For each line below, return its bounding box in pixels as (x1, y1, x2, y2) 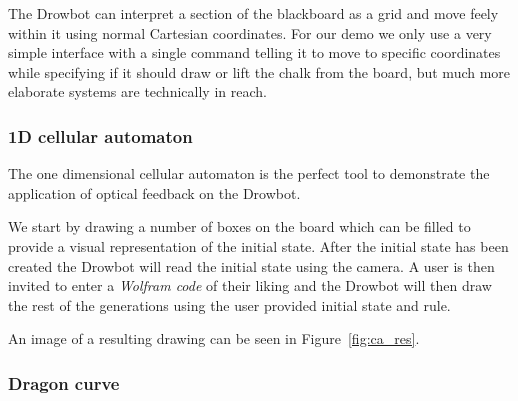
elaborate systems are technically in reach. (8, 81, 267, 102)
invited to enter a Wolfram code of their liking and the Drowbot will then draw (8, 275, 492, 296)
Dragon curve (8, 370, 120, 395)
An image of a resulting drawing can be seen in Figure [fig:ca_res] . (8, 328, 420, 349)
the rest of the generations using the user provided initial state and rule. (8, 294, 451, 315)
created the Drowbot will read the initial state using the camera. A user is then (8, 255, 495, 276)
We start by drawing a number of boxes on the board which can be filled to (8, 216, 471, 237)
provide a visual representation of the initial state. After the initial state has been (8, 235, 509, 256)
